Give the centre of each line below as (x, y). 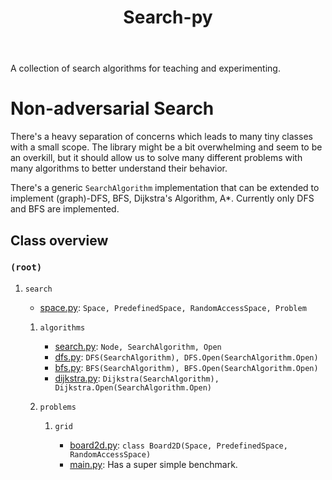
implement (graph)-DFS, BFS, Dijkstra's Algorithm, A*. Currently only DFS (162, 198)
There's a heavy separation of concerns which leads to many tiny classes (161, 137)
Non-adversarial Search (112, 108)
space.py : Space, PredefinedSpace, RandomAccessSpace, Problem (173, 307)
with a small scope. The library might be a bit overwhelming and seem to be (166, 147)
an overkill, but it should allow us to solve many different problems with (156, 158)
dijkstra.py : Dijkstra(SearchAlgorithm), (137, 378)
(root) (26, 267)
